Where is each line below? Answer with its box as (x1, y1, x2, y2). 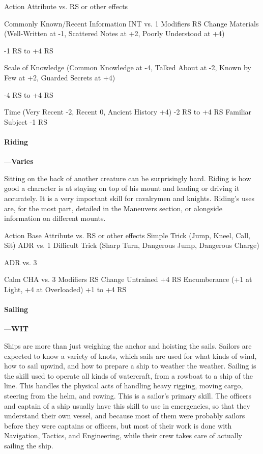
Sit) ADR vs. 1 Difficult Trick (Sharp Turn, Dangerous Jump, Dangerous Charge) (4, 240, 259, 250)
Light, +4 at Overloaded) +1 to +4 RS (4, 284, 127, 295)
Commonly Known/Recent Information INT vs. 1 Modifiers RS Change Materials (4, 18, 259, 29)
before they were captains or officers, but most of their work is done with (4, 420, 232, 431)
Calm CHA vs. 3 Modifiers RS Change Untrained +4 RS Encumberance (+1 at (4, 274, 252, 285)
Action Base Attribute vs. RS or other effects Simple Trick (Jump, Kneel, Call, (4, 230, 250, 240)
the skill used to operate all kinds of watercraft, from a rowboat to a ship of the (4, 370, 253, 381)
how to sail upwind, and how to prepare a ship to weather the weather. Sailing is (4, 360, 256, 371)
